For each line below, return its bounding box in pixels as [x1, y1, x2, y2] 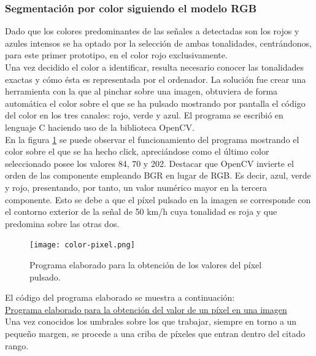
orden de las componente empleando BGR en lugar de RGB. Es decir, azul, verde [5, 169, 311, 182]
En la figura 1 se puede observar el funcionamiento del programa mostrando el [5, 133, 299, 145]
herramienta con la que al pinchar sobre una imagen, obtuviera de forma [5, 85, 278, 98]
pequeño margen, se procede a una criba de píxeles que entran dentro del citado [5, 327, 306, 339]
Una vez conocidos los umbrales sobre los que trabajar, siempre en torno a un [5, 315, 297, 328]
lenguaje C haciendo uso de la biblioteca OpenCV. [5, 120, 195, 133]
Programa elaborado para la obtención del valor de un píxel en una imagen [5, 303, 287, 315]
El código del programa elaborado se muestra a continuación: [5, 291, 235, 304]
